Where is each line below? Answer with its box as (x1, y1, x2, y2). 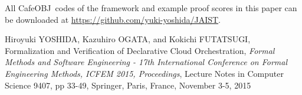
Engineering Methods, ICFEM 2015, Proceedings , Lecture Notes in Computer (5, 67, 284, 79)
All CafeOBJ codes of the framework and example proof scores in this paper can (5, 2, 297, 13)
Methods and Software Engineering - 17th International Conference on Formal (5, 56, 288, 68)
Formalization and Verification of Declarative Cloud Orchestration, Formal (5, 44, 275, 56)
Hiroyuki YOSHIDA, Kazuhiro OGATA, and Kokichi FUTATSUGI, (5, 33, 251, 45)
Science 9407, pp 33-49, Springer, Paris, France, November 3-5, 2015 (5, 79, 251, 91)
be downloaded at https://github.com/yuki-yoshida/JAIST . (5, 13, 221, 25)
